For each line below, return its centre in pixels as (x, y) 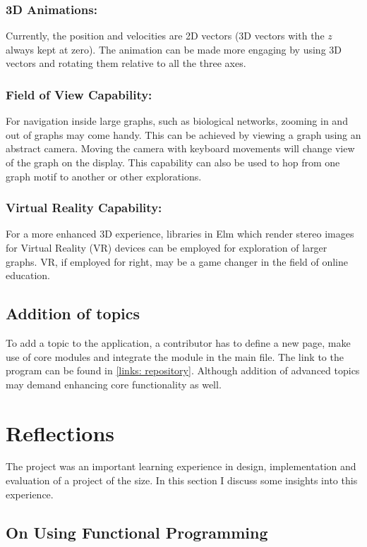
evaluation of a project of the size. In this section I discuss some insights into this (182, 480)
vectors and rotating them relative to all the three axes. (126, 63)
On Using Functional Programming (137, 532)
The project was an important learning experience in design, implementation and (181, 466)
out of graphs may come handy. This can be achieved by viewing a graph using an (183, 134)
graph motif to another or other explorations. (104, 176)
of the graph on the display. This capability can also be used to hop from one (173, 162)
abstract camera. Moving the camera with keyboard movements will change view (180, 148)
